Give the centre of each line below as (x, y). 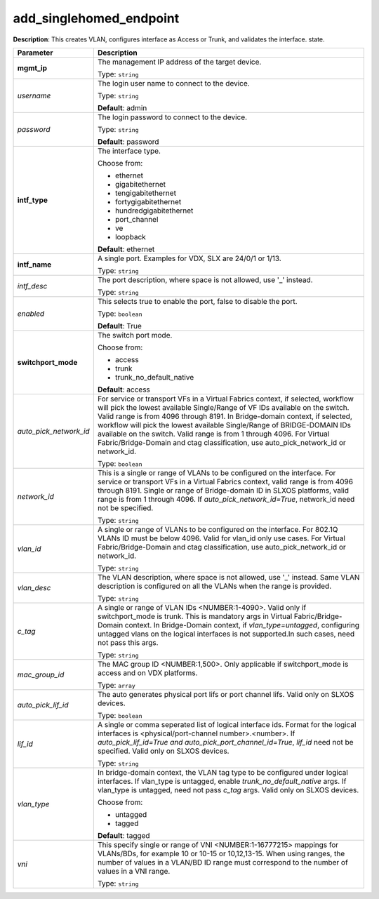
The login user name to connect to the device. (173, 83)
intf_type (33, 200)
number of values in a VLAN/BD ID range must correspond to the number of (223, 862)
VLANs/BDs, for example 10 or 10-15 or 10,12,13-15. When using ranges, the (221, 853)
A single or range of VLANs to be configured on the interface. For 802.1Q (218, 529)
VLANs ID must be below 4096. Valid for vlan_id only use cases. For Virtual (221, 538)
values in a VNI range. (134, 871)
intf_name (34, 265)
